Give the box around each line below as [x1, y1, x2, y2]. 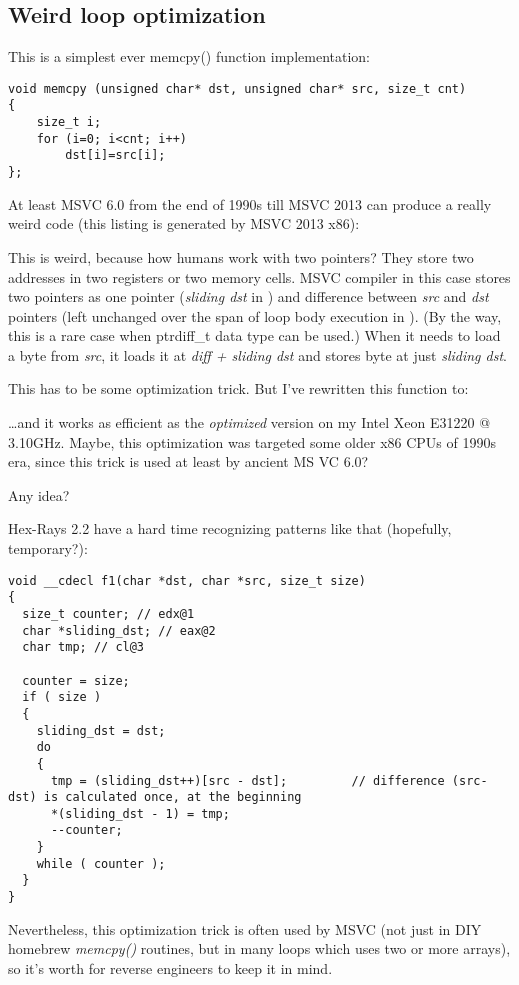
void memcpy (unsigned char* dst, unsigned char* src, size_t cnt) [8, 81, 467, 96]
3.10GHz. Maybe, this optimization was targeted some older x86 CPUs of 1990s [8, 431, 496, 452]
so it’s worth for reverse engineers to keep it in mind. [8, 957, 333, 978]
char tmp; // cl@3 [22, 640, 145, 655]
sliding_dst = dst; [36, 723, 166, 738]
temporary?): [8, 538, 88, 559]
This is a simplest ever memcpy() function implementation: [8, 46, 370, 67]
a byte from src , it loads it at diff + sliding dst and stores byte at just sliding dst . [8, 344, 507, 365]
